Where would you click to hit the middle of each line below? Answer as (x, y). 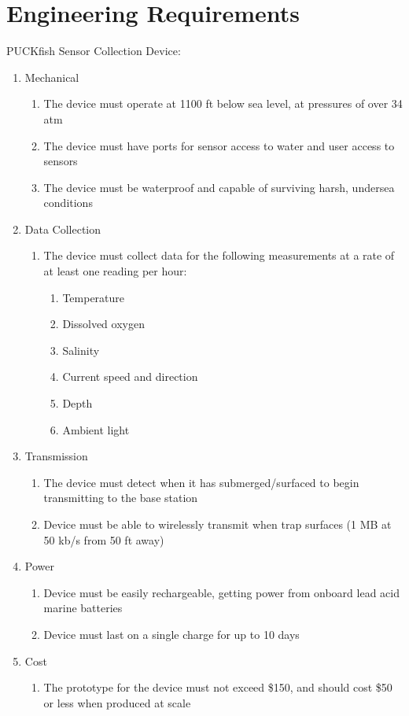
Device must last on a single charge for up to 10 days (171, 634)
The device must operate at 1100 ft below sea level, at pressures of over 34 (223, 103)
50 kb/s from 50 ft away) (104, 539)
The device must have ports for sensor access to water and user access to (219, 145)
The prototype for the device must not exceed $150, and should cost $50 (218, 687)
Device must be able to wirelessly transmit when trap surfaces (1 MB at (217, 524)
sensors (61, 161)
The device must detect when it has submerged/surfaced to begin (201, 482)
